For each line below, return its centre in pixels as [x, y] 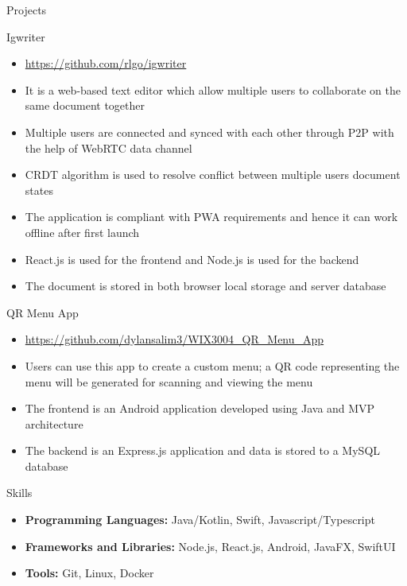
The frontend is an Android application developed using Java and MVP [200, 408]
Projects [27, 10]
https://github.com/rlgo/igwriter [106, 63]
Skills [19, 493]
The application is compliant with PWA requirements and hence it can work [211, 217]
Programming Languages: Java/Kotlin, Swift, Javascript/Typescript [200, 520]
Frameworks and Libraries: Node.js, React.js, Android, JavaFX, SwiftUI [210, 546]
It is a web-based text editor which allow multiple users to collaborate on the [213, 89]
